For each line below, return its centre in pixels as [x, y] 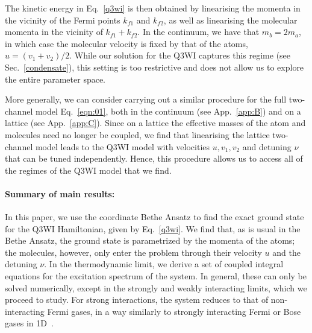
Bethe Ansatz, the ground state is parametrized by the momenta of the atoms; [150, 240]
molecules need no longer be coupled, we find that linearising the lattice [137, 134]
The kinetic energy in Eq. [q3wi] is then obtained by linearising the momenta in [153, 8]
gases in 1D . [29, 323]
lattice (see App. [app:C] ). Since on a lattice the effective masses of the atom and [155, 123]
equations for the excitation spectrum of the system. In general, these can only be [156, 276]
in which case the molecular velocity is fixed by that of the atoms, [126, 43]
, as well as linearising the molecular [230, 20]
